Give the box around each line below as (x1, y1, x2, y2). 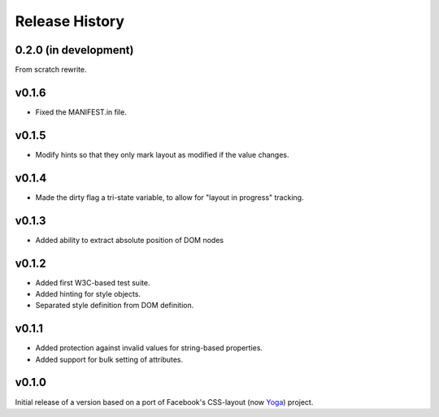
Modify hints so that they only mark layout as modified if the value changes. (35, 150, 289, 159)
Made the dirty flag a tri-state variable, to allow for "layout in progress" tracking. (35, 192, 304, 202)
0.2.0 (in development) (15, 43, 134, 57)
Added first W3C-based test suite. (35, 277, 150, 288)
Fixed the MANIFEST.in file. (35, 106, 128, 117)
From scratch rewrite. (15, 65, 87, 75)
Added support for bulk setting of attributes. (35, 354, 184, 364)
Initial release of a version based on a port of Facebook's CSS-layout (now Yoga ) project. (15, 397, 314, 406)
